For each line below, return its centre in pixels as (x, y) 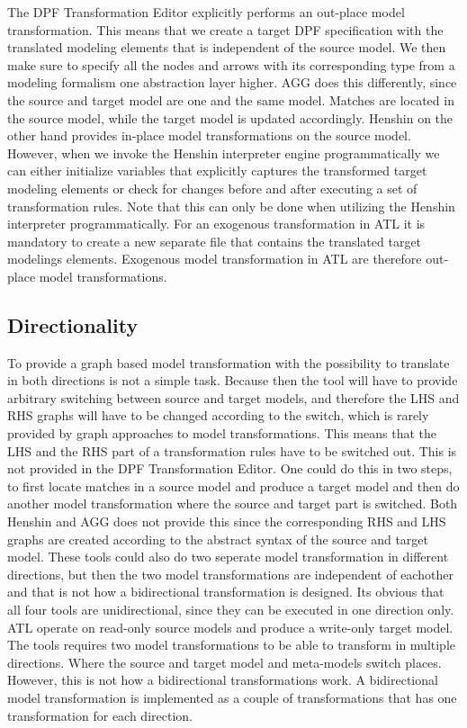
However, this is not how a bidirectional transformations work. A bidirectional (223, 680)
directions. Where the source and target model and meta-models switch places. (225, 662)
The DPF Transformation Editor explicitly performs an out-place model (206, 12)
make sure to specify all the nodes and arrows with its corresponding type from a (231, 64)
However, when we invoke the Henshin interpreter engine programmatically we (224, 153)
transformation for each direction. (100, 715)
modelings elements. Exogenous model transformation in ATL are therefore (215, 259)
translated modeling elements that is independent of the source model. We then (227, 47)
